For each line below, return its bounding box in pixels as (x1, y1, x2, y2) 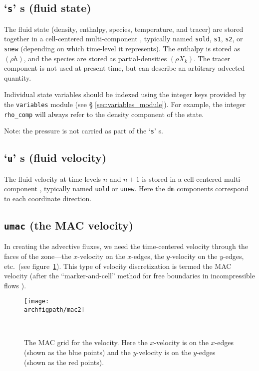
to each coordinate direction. (4, 193, 92, 204)
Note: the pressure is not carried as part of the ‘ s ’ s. (4, 125, 163, 136)
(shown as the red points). (24, 357, 104, 367)
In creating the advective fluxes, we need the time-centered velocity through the (4, 241, 248, 251)
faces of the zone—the (4, 251, 71, 261)
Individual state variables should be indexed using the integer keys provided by (4, 89, 246, 100)
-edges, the (131, 251, 164, 261)
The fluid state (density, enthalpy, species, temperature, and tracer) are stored (4, 23, 244, 34)
